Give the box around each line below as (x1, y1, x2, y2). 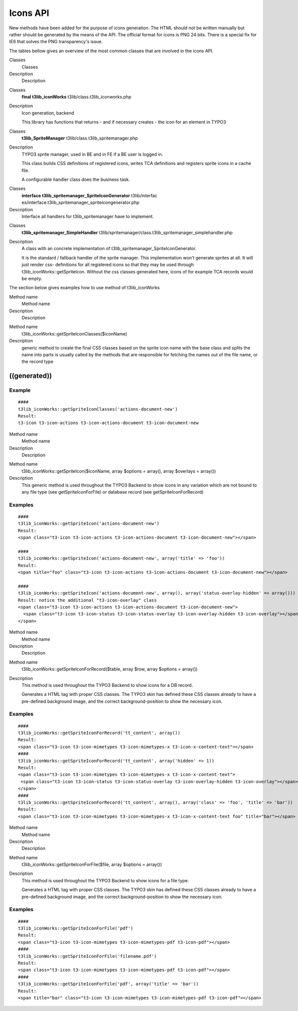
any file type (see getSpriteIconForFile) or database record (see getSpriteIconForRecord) (21, 489, 204, 495)
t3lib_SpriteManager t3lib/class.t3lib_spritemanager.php (21, 135, 138, 141)
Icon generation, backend (21, 110, 74, 116)
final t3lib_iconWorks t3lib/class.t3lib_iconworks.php (21, 94, 132, 100)
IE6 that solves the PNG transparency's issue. (9, 39, 103, 45)
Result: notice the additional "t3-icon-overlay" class (18, 597, 157, 603)
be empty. (21, 276, 42, 282)
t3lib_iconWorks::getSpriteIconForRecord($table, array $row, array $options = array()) (21, 666, 198, 672)
